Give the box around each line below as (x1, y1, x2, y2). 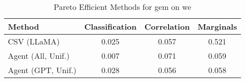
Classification (84, 21, 137, 32)
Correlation (144, 21, 190, 32)
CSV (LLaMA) (8, 36, 60, 47)
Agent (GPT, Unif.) (8, 64, 77, 76)
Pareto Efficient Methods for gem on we (53, 1, 191, 12)
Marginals (197, 21, 237, 32)
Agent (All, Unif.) (8, 50, 70, 61)
